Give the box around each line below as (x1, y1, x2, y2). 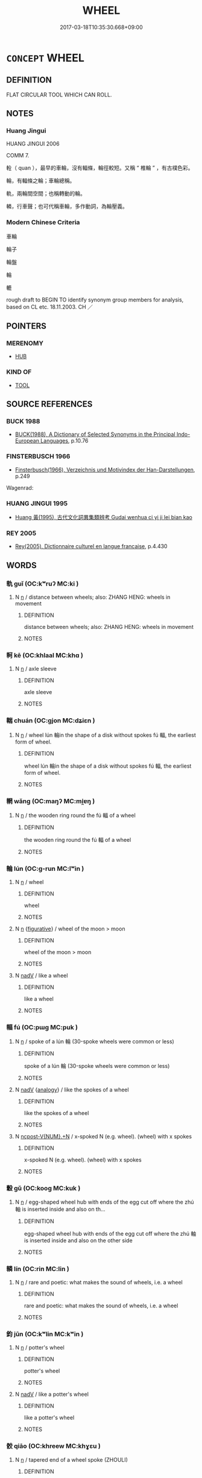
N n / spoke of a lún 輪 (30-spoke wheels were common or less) (14, 1038, 175, 1045)
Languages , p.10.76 (40, 437, 89, 444)
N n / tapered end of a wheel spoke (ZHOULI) (14, 1456, 128, 1463)
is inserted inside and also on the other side (24, 1237, 133, 1244)
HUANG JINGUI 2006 (6, 140, 60, 148)
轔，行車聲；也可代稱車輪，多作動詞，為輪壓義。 (6, 203, 128, 210)
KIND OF (6, 368, 32, 376)
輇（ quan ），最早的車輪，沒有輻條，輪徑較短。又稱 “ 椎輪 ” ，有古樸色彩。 (6, 164, 194, 172)
